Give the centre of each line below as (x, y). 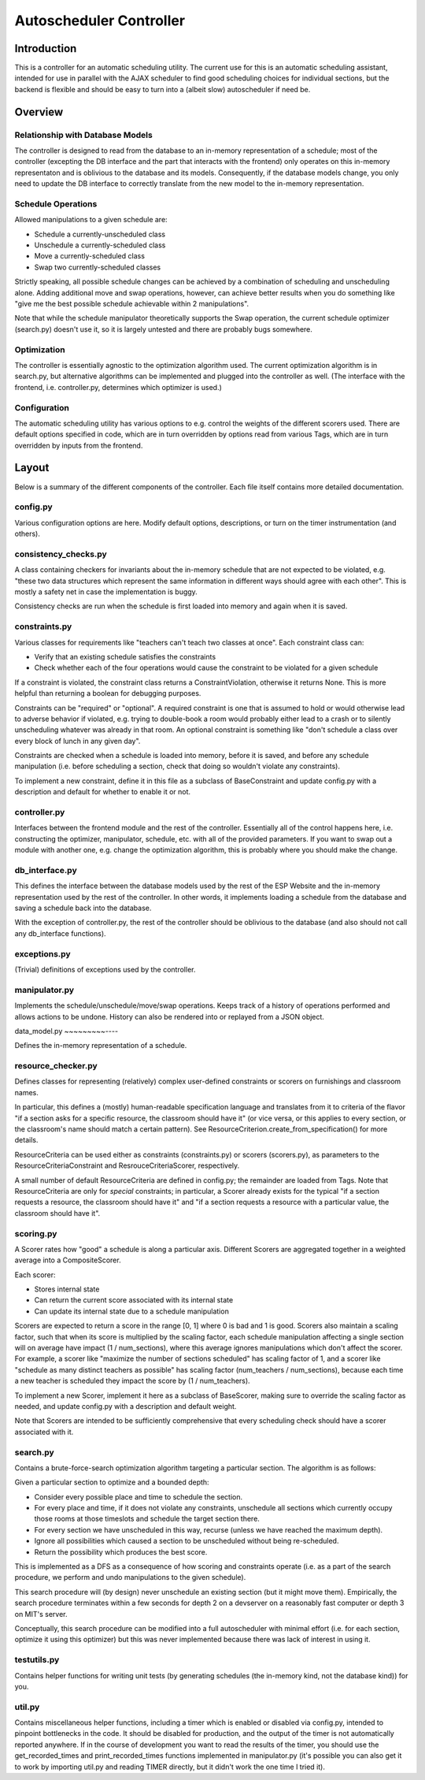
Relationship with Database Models (83, 135)
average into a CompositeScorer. (68, 1260)
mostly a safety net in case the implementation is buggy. (106, 592)
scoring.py (36, 1233)
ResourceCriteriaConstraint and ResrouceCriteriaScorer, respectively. (127, 1165)
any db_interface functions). (60, 933)
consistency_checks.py (61, 554)
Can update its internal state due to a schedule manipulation (132, 1311)
